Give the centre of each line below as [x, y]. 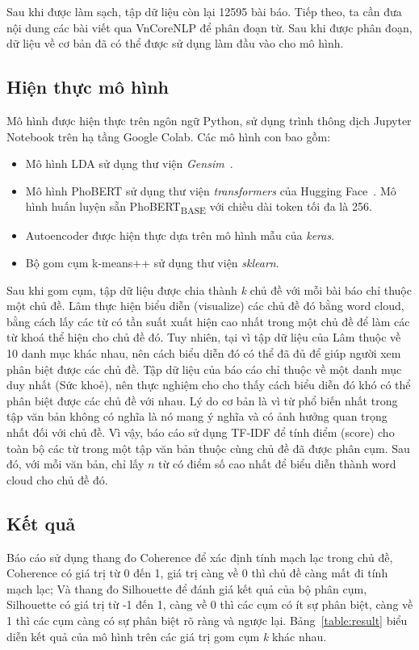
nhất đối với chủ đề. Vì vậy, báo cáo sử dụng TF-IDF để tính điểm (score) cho [201, 432]
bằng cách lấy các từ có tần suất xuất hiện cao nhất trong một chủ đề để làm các [208, 321]
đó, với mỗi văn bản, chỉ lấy [75, 464]
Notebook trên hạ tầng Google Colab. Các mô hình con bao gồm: [169, 136]
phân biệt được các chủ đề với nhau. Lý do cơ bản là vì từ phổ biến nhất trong [202, 400]
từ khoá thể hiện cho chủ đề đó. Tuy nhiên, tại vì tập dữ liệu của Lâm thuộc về [204, 337]
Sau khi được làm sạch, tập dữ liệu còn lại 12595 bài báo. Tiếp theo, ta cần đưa [204, 11]
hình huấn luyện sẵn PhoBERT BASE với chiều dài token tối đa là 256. [199, 208]
